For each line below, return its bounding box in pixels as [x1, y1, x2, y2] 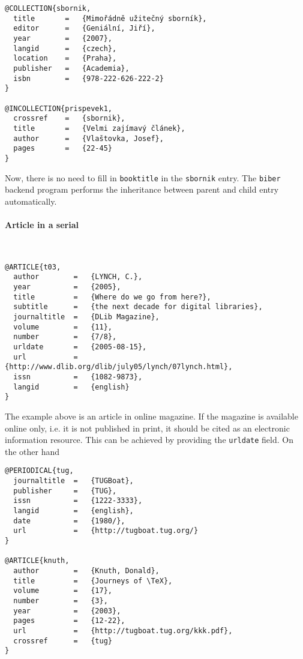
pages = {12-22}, [13, 616, 125, 625]
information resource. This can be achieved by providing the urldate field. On [5, 433, 293, 446]
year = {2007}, [13, 34, 112, 43]
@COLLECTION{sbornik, [5, 4, 91, 13]
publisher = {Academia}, [13, 64, 130, 73]
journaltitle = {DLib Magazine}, [13, 313, 160, 322]
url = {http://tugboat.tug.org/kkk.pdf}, [13, 626, 233, 635]
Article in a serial [5, 218, 79, 230]
